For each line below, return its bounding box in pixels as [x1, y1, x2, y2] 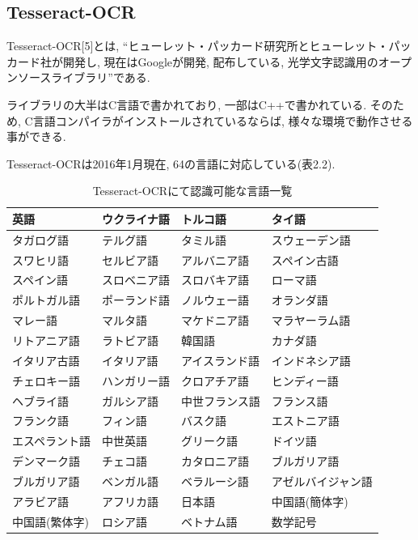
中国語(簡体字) [271, 492, 348, 509]
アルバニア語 [181, 251, 249, 268]
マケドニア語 [181, 312, 250, 329]
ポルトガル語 [12, 291, 80, 308]
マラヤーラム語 [271, 312, 351, 329]
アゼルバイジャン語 [271, 472, 373, 489]
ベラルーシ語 [181, 472, 249, 489]
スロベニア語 [102, 271, 171, 288]
